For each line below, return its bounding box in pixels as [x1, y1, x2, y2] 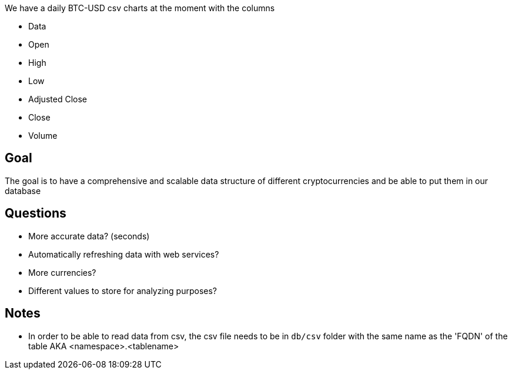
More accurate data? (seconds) [28, 231, 150, 241]
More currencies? [28, 267, 96, 278]
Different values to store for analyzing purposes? [28, 285, 217, 296]
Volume [28, 131, 58, 141]
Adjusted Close [28, 94, 87, 104]
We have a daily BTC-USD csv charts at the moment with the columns [5, 3, 275, 13]
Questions [5, 206, 66, 221]
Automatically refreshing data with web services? [28, 249, 219, 259]
